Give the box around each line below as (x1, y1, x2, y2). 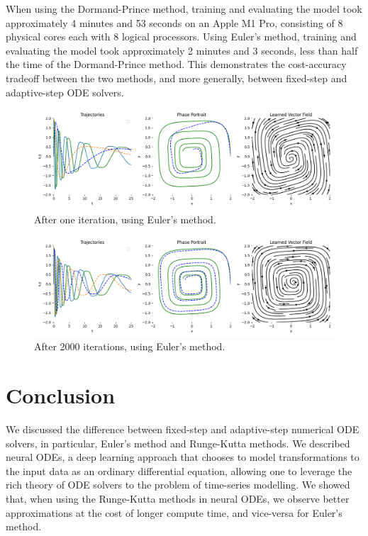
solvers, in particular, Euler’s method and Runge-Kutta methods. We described (6, 435, 350, 450)
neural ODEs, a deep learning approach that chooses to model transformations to (6, 450, 359, 464)
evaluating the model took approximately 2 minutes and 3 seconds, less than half (6, 43, 358, 57)
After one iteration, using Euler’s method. (34, 211, 216, 226)
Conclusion (6, 381, 116, 410)
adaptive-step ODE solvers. (6, 84, 124, 99)
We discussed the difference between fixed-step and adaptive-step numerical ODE (6, 422, 359, 437)
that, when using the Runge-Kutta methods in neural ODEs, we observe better (6, 491, 350, 506)
